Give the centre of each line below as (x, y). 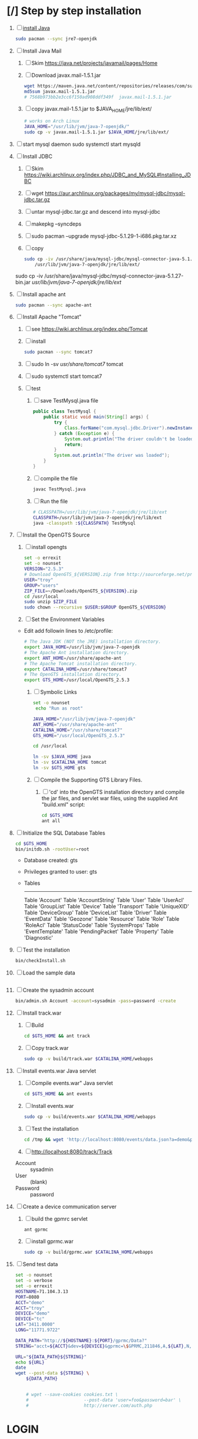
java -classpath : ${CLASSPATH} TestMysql (84, 523)
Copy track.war (50, 1048)
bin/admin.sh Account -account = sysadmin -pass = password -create (95, 1001)
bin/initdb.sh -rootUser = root (52, 849)
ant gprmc (36, 1229)
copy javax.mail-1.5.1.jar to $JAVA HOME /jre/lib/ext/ (92, 109)
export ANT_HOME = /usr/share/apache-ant (73, 658)
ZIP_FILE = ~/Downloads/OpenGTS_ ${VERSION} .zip (80, 591)
